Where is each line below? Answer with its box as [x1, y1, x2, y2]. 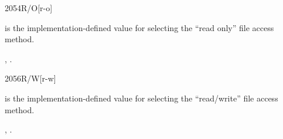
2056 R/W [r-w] [5, 72, 56, 84]
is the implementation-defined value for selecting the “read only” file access [5, 21, 274, 33]
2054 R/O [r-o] [5, 2, 53, 13]
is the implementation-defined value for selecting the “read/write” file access [5, 91, 278, 104]
